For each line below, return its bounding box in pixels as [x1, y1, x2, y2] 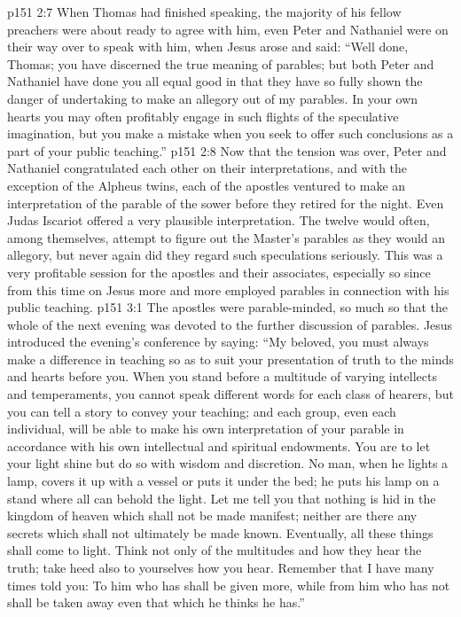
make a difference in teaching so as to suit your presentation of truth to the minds [7, 349, 454, 368]
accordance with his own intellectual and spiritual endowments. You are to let [7, 436, 431, 455]
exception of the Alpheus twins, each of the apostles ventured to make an [7, 176, 406, 194]
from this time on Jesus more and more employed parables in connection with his [7, 280, 449, 299]
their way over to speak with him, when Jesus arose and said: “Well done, [7, 37, 409, 56]
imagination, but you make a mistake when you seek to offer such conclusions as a [7, 124, 454, 143]
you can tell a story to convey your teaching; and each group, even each [7, 402, 396, 420]
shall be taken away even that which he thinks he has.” [7, 593, 305, 612]
